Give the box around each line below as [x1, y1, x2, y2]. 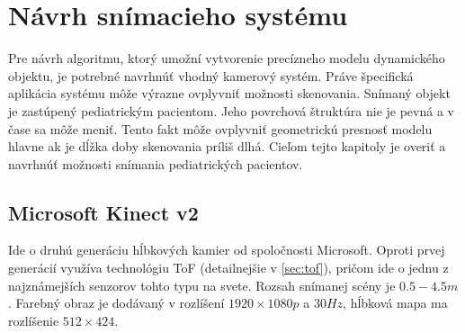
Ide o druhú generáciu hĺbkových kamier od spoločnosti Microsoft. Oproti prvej [8, 240, 445, 259]
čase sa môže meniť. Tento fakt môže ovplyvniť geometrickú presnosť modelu [8, 119, 433, 138]
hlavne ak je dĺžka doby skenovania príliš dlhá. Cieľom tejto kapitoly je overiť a [8, 137, 446, 156]
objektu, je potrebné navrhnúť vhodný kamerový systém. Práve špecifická [8, 66, 414, 85]
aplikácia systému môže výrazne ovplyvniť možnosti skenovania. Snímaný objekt [8, 84, 451, 103]
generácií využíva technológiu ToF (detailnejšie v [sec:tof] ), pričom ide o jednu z [8, 258, 449, 277]
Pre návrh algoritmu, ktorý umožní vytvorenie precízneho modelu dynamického [8, 49, 445, 67]
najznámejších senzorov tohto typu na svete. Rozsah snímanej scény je [8, 275, 396, 294]
